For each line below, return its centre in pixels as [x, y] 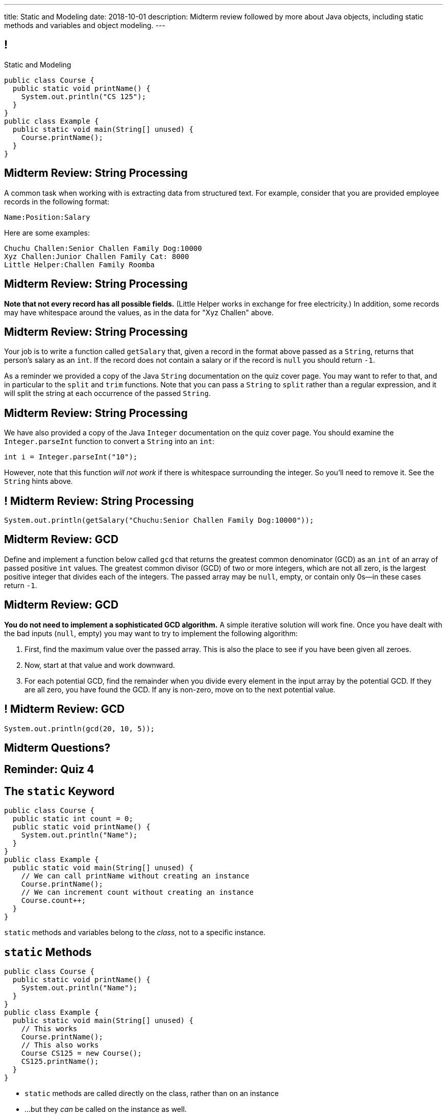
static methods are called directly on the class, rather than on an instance [152, 1094]
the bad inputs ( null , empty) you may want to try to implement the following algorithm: [151, 633]
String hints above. [39, 481]
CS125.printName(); [60, 1062]
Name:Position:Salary [47, 217]
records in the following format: [57, 201]
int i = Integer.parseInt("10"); [71, 457]
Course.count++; [54, 901]
